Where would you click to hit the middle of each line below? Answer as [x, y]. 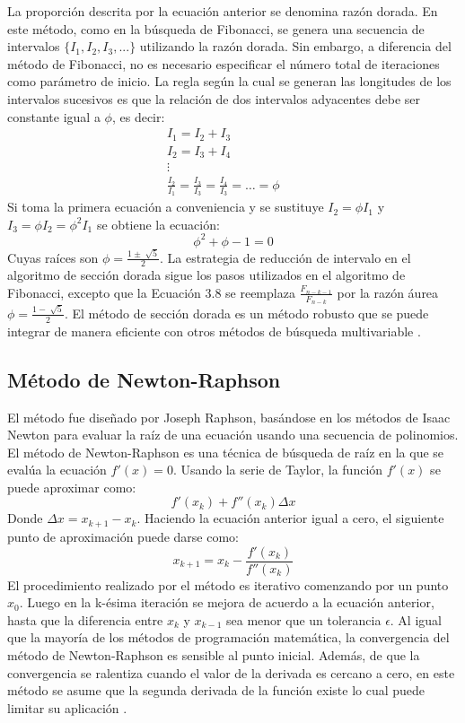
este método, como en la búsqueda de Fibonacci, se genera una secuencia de [216, 28]
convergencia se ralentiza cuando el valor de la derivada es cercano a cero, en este [231, 672]
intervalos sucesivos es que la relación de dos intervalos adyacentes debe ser [214, 98]
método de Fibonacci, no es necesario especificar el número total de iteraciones [224, 63]
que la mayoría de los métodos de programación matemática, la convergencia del [228, 637]
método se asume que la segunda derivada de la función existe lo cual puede [216, 690]
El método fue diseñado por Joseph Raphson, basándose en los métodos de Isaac [229, 417]
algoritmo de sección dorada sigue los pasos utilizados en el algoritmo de [206, 275]
